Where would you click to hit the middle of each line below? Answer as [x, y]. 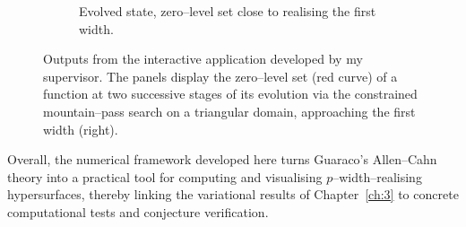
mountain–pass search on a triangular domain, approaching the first [229, 111]
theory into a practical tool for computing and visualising [165, 176]
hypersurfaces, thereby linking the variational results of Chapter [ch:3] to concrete [233, 194]
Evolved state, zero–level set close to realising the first [228, 11]
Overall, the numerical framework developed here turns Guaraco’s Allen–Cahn [222, 159]
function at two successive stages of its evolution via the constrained [230, 94]
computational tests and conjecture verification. [138, 211]
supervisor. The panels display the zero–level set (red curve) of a [220, 76]
